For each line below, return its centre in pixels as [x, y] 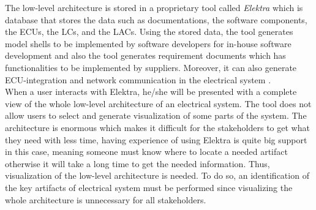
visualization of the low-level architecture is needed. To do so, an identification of [157, 175]
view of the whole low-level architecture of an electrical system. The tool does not [158, 103]
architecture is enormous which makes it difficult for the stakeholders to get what [157, 127]
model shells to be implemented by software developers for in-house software [148, 43]
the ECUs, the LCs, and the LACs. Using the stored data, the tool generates [149, 32]
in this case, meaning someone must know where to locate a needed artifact [146, 152]
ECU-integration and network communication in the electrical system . [138, 79]
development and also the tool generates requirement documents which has [145, 55]
